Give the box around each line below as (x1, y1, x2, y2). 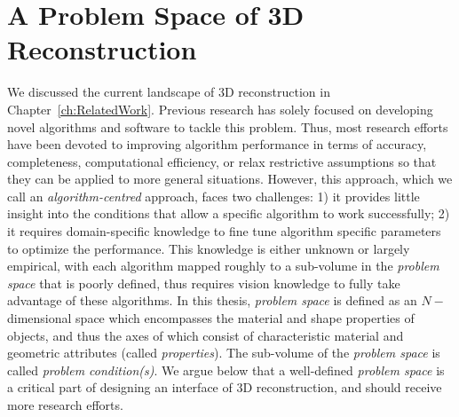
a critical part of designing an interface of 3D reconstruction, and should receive (7, 378, 442, 397)
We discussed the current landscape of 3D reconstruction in (7, 83, 330, 101)
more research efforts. (7, 396, 123, 413)
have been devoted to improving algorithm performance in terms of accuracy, (7, 135, 427, 153)
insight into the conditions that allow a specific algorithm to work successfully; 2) (7, 204, 450, 223)
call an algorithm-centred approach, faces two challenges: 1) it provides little (7, 186, 420, 205)
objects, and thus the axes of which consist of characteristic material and (7, 326, 404, 344)
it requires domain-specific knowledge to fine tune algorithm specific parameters (7, 222, 441, 240)
